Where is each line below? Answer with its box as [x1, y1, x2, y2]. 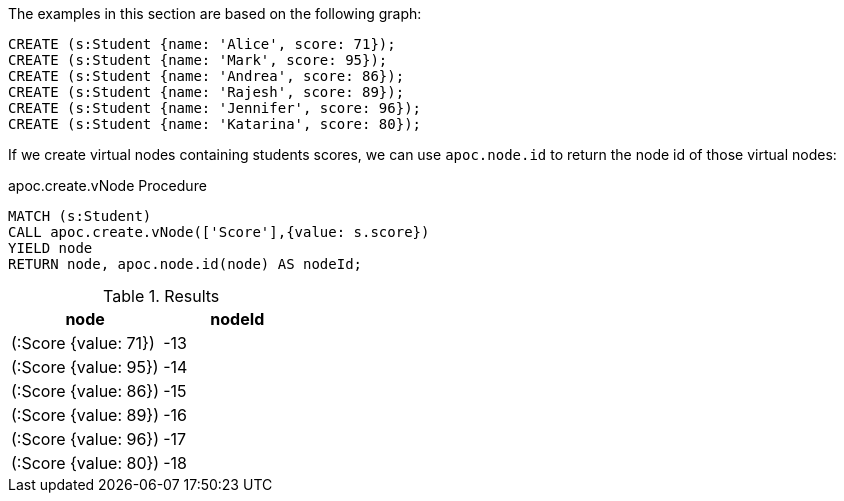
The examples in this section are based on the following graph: [8, 5, 422, 22]
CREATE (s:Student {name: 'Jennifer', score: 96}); [8, 100, 422, 116]
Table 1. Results [103, 286, 220, 306]
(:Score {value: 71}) [11, 333, 155, 353]
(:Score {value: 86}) [11, 381, 159, 401]
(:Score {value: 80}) [11, 453, 160, 473]
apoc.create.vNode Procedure [8, 177, 207, 194]
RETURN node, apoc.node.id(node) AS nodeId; [8, 256, 363, 272]
